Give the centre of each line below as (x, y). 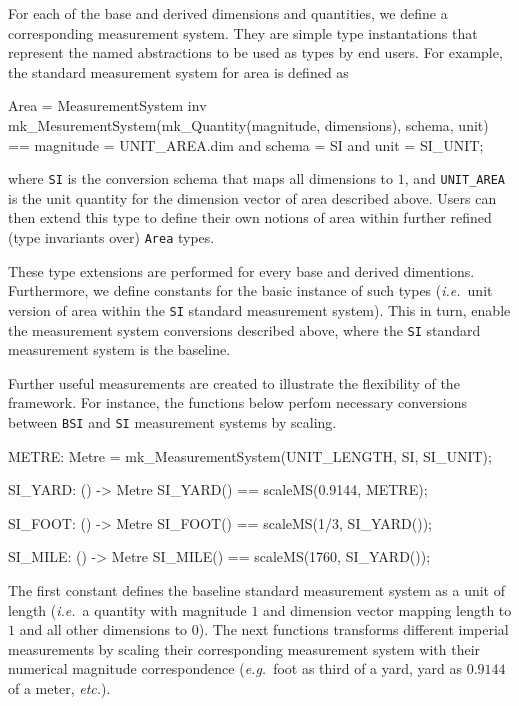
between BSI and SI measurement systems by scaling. (172, 421)
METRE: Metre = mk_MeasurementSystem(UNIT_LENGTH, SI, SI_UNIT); (250, 455)
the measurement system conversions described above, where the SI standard (244, 329)
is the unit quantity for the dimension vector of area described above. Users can (252, 197)
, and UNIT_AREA (454, 178)
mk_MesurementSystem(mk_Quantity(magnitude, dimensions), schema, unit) (248, 124)
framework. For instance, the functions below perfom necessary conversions (237, 402)
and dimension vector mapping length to (387, 609)
